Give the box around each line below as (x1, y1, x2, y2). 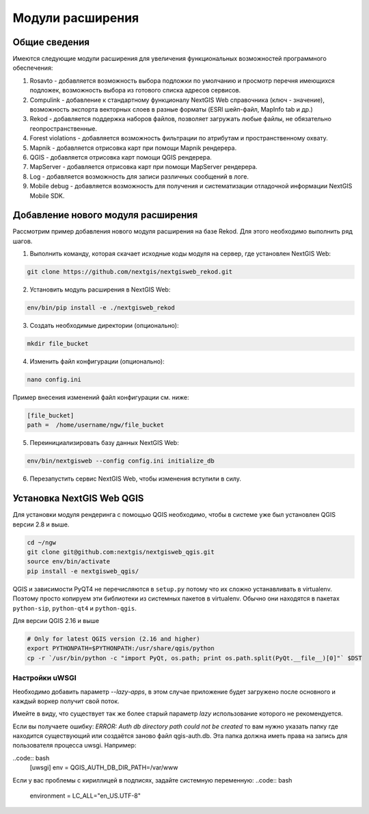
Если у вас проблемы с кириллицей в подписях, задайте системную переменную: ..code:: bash (12, 776, 292, 784)
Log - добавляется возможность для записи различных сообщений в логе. (29, 172, 249, 181)
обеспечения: (12, 64, 53, 72)
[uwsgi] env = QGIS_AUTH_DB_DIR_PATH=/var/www (29, 763, 178, 772)
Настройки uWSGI (12, 673, 77, 683)
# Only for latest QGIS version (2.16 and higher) (27, 635, 201, 643)
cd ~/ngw (27, 538, 57, 546)
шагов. (12, 237, 33, 245)
